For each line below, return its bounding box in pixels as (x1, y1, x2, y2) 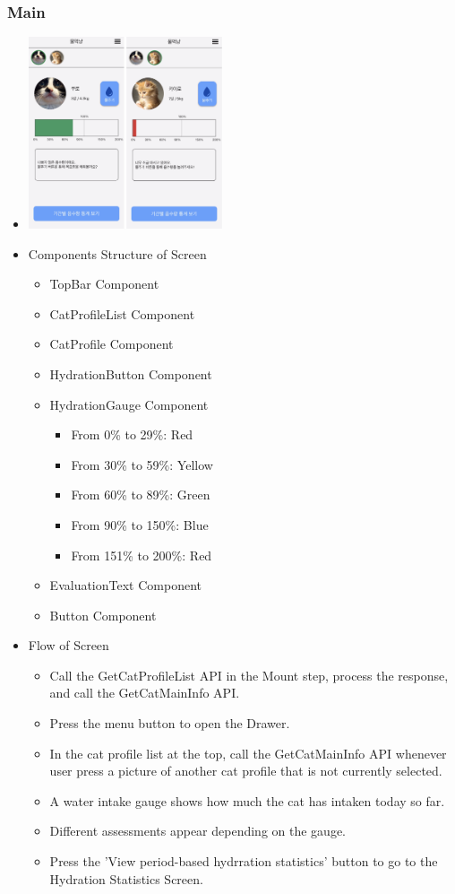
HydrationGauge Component (49, 395, 209, 413)
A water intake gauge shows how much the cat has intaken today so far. (49, 791, 445, 810)
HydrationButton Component (49, 364, 212, 383)
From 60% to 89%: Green (71, 485, 210, 504)
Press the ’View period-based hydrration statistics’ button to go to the (49, 852, 438, 871)
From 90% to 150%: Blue (71, 515, 209, 534)
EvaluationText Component (49, 576, 202, 595)
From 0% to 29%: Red (71, 425, 193, 444)
